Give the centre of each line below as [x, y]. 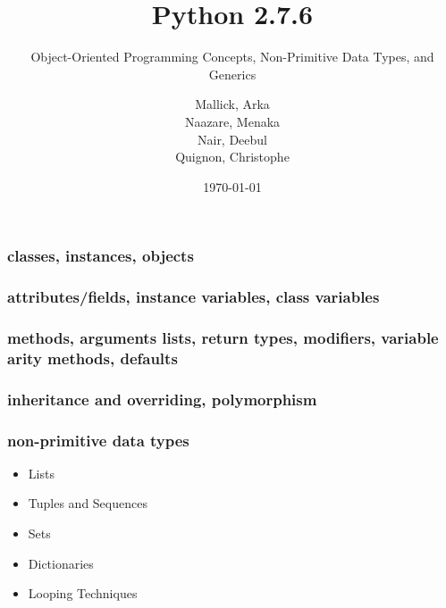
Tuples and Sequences [88, 503]
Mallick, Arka [232, 104]
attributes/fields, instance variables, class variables [194, 297]
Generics [232, 74]
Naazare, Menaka [232, 121]
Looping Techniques [83, 593]
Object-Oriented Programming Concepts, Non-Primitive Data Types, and [232, 57]
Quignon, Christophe [232, 157]
